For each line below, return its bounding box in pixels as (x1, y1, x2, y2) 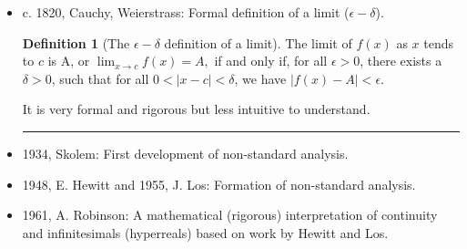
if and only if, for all (214, 51, 328, 70)
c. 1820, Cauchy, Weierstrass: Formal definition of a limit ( (22, 3, 350, 21)
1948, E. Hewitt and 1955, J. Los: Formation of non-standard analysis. (22, 174, 416, 193)
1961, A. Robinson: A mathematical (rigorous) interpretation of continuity (22, 205, 438, 224)
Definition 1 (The (22, 33, 130, 52)
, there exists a (360, 51, 442, 70)
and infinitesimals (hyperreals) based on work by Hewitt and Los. (22, 223, 389, 242)
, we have (234, 68, 287, 88)
